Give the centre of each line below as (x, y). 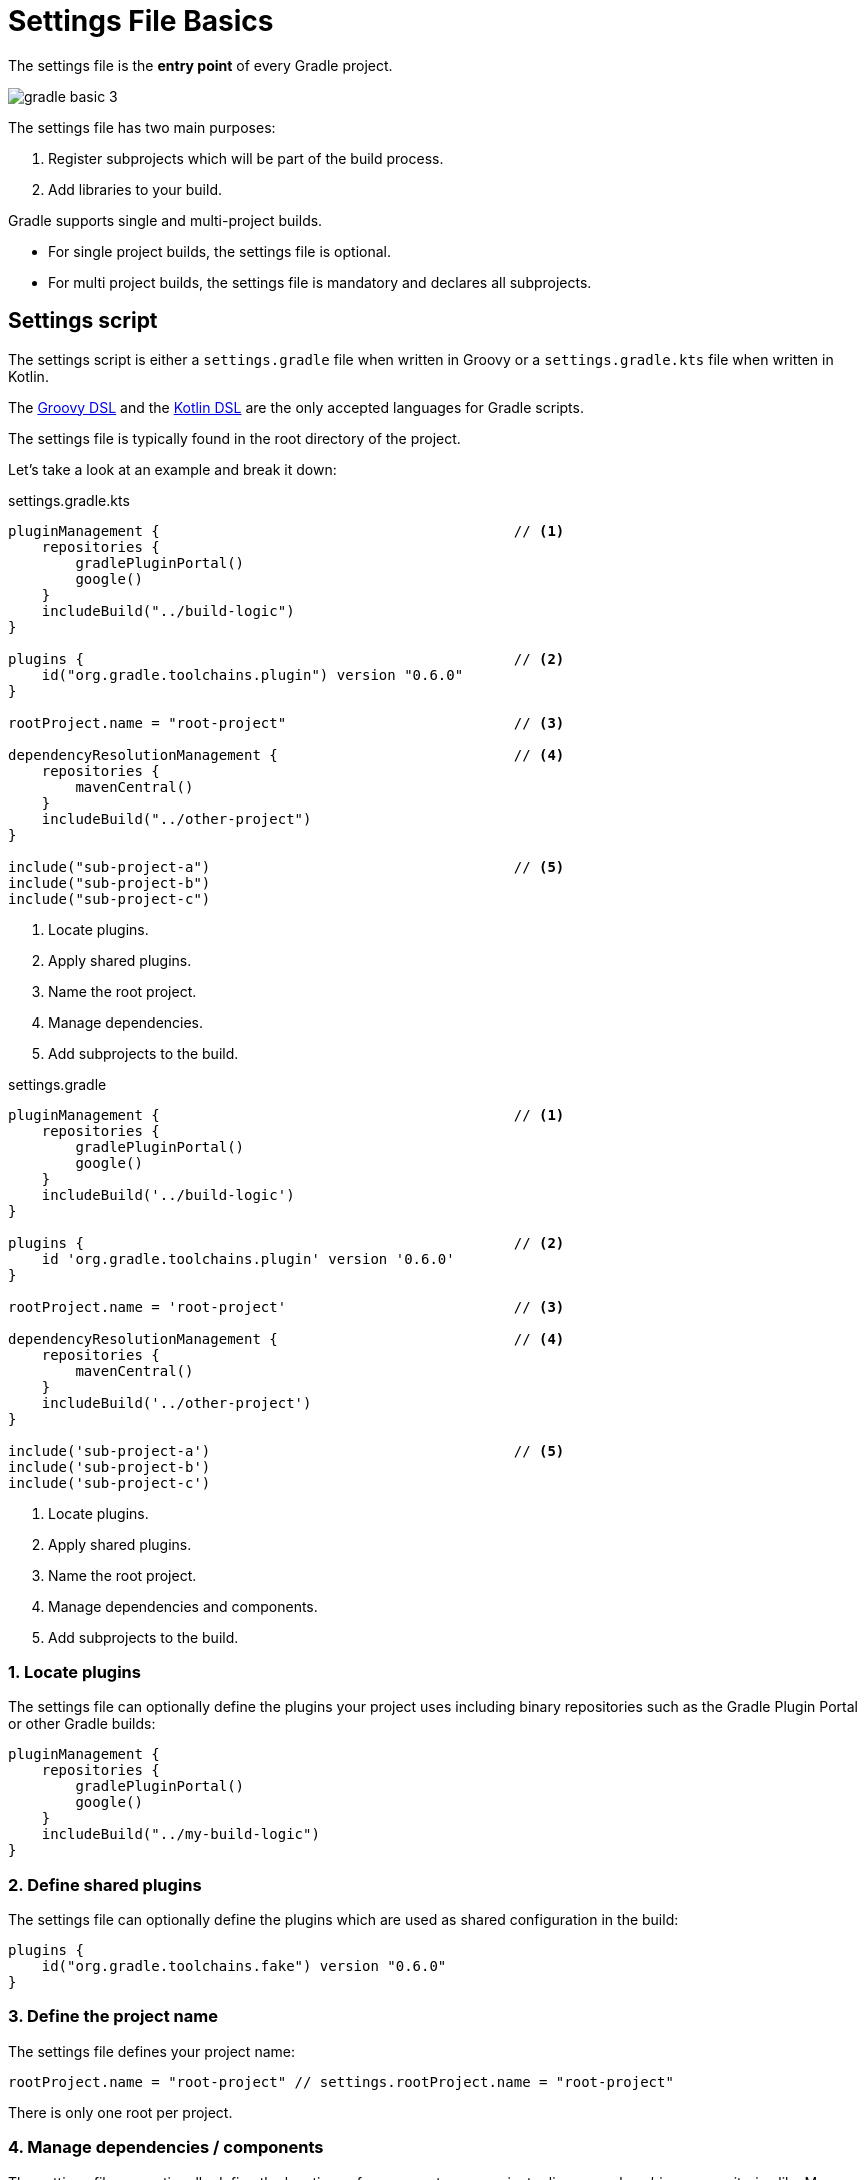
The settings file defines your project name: (151, 2051)
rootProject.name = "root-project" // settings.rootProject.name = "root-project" (341, 2081)
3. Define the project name (113, 2016)
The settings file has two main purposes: (142, 127)
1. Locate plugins (74, 1671)
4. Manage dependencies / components (166, 2147)
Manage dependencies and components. (183, 1606)
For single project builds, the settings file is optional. (219, 251)
